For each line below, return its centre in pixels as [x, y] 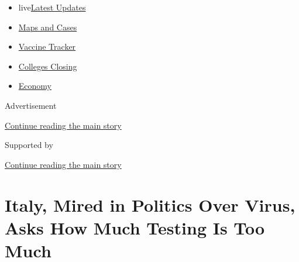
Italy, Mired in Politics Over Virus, [150, 204]
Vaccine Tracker [47, 46]
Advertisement [31, 105]
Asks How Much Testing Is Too [135, 227]
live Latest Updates [52, 7]
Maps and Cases [48, 27]
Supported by [29, 145]
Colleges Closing [48, 66]
